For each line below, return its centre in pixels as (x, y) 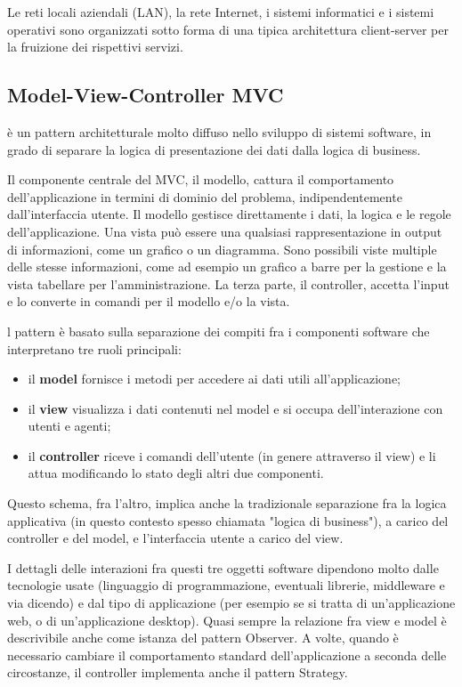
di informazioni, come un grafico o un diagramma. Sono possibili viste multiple (222, 249)
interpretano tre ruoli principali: (94, 348)
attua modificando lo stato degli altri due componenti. (176, 473)
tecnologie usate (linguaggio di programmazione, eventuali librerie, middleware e (226, 585)
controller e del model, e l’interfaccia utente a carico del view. (175, 538)
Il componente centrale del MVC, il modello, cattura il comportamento (201, 179)
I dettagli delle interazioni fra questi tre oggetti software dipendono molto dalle (223, 567)
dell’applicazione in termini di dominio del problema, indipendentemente (205, 196)
